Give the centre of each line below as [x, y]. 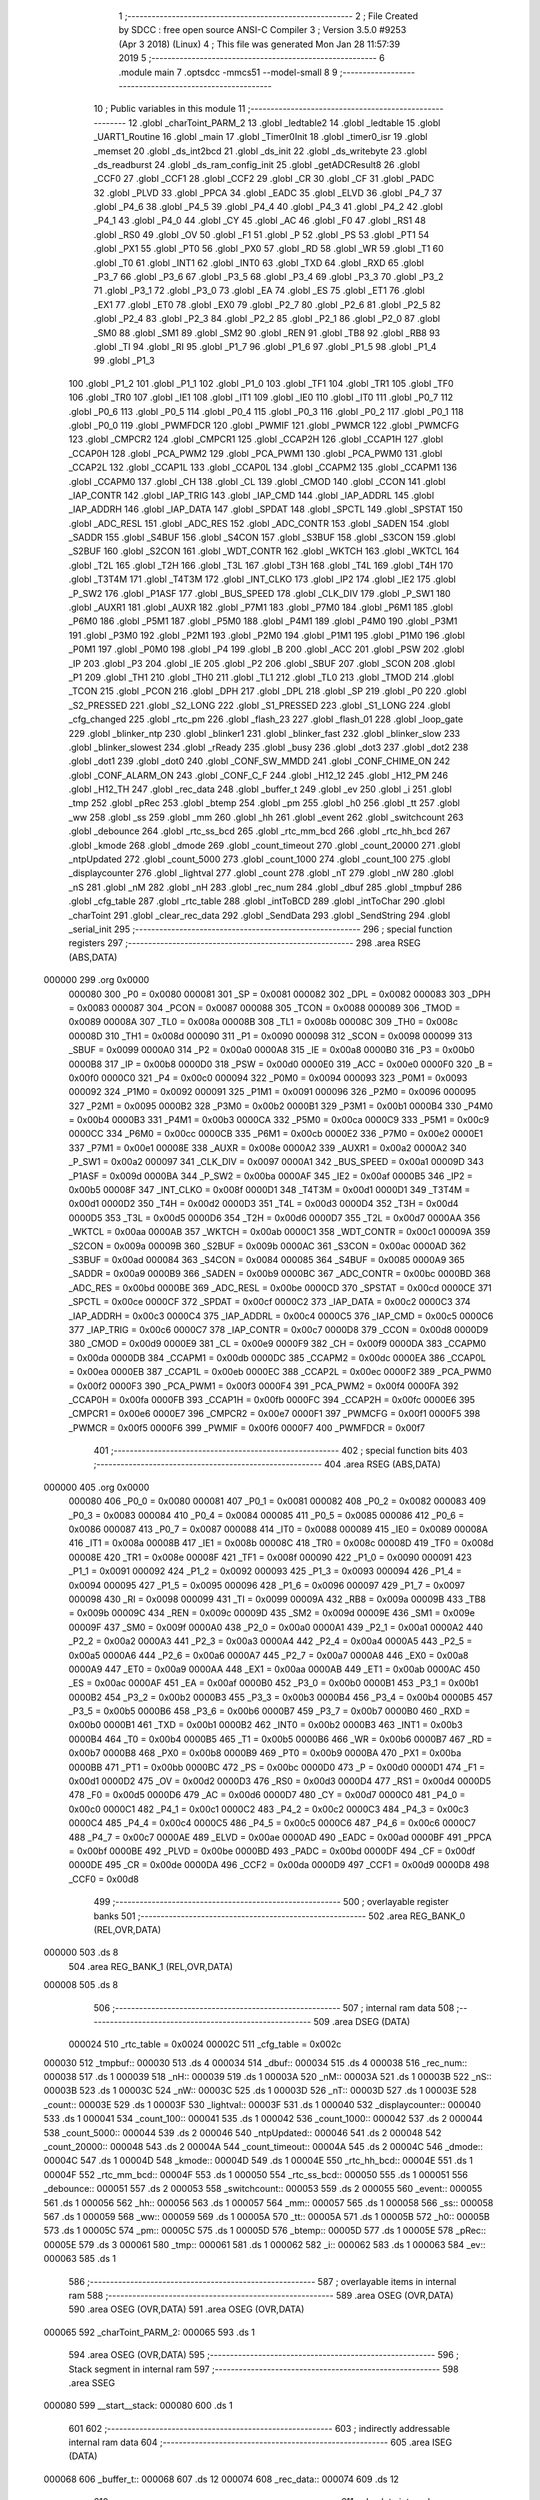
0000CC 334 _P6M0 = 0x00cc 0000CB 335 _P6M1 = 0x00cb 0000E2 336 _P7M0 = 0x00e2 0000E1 [276, 1134]
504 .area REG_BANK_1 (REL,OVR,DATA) [151, 1966]
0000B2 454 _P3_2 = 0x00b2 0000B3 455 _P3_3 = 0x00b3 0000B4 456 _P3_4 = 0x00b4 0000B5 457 [281, 1697]
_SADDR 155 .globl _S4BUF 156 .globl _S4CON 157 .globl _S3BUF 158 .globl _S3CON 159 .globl [262, 537]
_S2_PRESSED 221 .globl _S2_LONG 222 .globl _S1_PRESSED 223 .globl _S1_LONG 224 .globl [259, 705]
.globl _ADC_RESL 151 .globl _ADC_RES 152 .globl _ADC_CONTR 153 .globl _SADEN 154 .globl [259, 523]
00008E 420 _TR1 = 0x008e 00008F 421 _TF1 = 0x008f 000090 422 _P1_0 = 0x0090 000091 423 [270, 1557]
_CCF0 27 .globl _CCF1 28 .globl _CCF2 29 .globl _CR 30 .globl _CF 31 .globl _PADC [264, 179]
